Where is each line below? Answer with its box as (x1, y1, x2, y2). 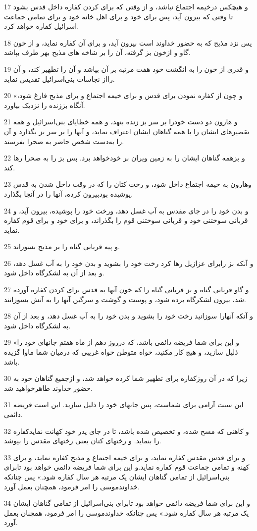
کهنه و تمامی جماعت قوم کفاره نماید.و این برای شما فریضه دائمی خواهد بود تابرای (4, 462, 250, 472)
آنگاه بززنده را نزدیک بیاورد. (4, 100, 85, 110)
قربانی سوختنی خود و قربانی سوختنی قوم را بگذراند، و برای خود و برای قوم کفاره (4, 215, 248, 225)
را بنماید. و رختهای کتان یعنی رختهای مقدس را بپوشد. (4, 435, 161, 446)
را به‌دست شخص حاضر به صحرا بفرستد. (4, 136, 124, 146)
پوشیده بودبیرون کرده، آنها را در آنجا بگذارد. (4, 188, 133, 199)
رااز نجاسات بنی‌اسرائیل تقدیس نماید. (4, 73, 115, 84)
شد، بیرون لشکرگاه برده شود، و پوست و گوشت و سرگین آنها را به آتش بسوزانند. (4, 294, 246, 304)
